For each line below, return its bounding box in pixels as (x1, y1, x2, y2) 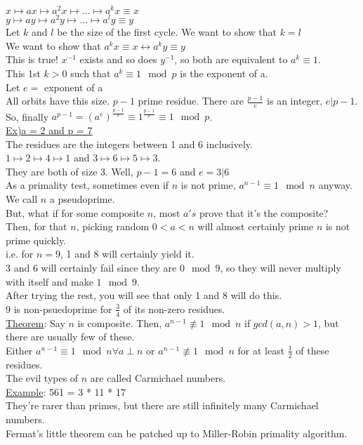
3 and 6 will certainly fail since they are (6, 260, 177, 274)
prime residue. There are (138, 93, 244, 108)
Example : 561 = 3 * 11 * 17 (6, 384, 126, 399)
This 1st (6, 65, 41, 80)
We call (6, 192, 38, 206)
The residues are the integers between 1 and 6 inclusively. (6, 136, 253, 151)
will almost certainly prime (197, 219, 314, 234)
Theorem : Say (6, 315, 65, 330)
